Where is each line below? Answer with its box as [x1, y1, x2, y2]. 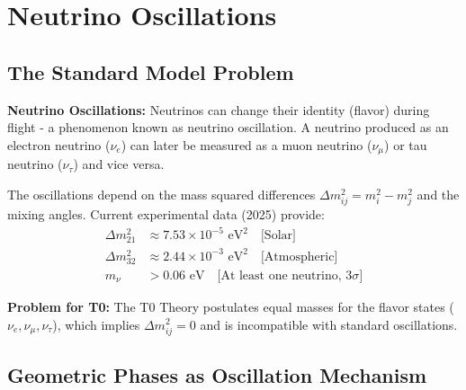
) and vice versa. [73, 155, 165, 173]
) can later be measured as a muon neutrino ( [121, 135, 372, 154]
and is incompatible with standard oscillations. [200, 315, 458, 333]
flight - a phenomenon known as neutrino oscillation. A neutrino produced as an [7, 118, 449, 137]
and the [417, 184, 460, 203]
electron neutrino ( [7, 135, 111, 154]
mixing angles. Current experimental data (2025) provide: [7, 204, 325, 223]
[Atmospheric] [260, 250, 338, 263]
